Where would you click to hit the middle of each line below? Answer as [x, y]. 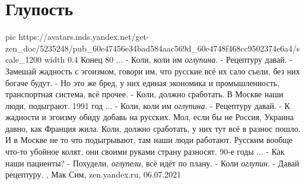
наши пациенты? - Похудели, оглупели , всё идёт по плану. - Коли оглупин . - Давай [152, 163]
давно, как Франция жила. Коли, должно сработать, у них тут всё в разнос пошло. [153, 128]
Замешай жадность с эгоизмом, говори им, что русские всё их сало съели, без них [153, 71]
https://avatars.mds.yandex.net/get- [84, 37]
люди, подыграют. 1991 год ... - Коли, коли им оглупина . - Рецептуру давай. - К [148, 105]
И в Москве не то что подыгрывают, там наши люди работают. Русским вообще [149, 140]
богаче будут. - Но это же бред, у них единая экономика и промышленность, [143, 82]
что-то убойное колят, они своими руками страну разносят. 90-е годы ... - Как [145, 151]
